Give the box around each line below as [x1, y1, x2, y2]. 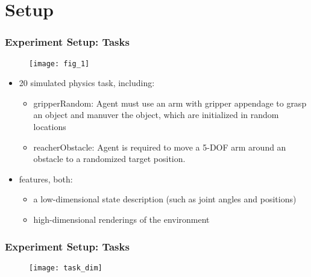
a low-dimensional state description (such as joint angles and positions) [33, 193, 297, 205]
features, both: [19, 172, 73, 185]
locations [33, 120, 66, 133]
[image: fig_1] [29, 59, 90, 68]
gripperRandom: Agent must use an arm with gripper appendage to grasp [33, 96, 307, 109]
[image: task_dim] [29, 263, 102, 272]
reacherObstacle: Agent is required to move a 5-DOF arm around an [33, 140, 286, 153]
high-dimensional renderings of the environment [33, 213, 210, 225]
